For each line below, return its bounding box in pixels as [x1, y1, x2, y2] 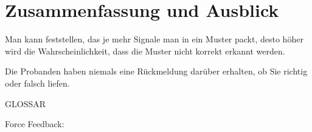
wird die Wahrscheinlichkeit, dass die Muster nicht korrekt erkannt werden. [5, 44, 285, 57]
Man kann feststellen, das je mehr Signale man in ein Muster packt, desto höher [5, 33, 303, 45]
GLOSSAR [5, 97, 46, 110]
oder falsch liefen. [5, 76, 70, 89]
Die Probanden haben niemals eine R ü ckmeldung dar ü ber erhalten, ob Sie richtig [5, 65, 308, 78]
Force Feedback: [5, 117, 64, 130]
